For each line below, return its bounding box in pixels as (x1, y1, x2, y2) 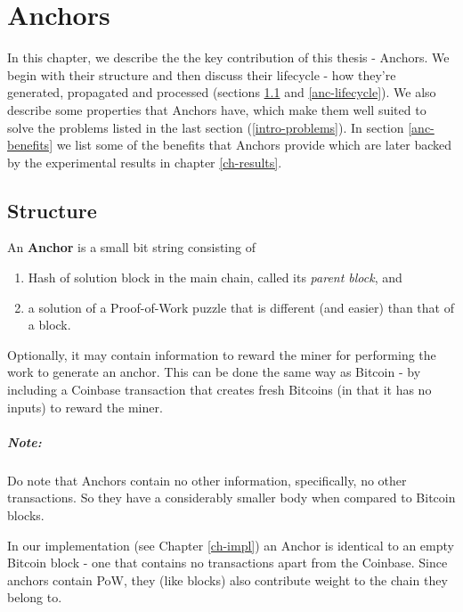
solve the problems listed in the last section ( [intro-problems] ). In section (7, 118, 404, 136)
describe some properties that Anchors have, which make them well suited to (7, 100, 426, 118)
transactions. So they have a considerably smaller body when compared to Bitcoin (7, 488, 456, 507)
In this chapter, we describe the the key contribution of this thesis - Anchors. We (7, 48, 450, 67)
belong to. (7, 588, 62, 607)
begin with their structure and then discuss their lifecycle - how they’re (7, 65, 396, 84)
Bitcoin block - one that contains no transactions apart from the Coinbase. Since (7, 553, 448, 572)
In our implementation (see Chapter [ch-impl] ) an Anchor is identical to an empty (7, 535, 454, 554)
